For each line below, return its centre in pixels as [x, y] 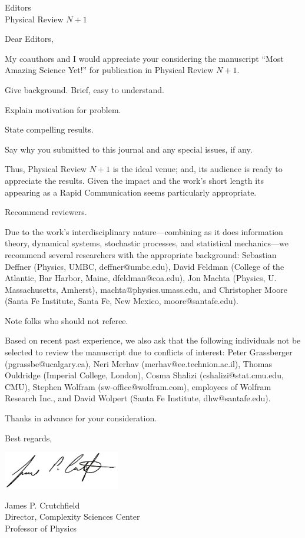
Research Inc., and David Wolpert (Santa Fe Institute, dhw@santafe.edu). [138, 398]
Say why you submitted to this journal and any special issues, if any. [129, 149]
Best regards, [29, 438]
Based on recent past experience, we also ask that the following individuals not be [153, 340]
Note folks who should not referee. [67, 320]
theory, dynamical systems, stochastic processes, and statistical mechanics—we [147, 243]
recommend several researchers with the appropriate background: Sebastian [141, 254]
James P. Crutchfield [42, 505]
